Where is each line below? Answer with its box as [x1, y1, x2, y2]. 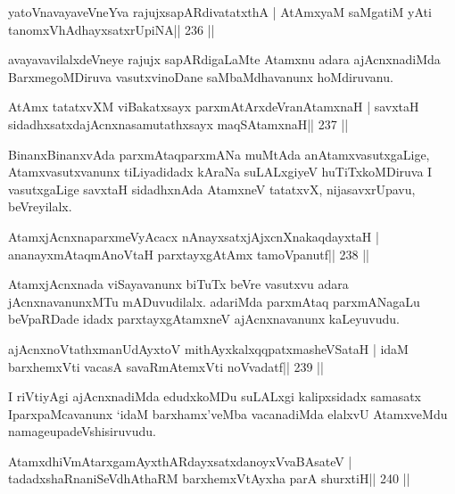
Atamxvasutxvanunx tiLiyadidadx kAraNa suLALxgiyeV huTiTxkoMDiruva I [8, 162, 433, 181]
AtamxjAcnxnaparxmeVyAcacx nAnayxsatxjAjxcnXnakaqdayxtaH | [8, 226, 379, 245]
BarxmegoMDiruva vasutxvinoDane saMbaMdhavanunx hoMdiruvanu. [8, 67, 393, 86]
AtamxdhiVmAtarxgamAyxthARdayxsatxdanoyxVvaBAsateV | [8, 451, 352, 470]
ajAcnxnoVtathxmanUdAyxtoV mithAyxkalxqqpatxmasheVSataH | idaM [8, 339, 409, 358]
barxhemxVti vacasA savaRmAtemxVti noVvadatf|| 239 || [8, 357, 324, 375]
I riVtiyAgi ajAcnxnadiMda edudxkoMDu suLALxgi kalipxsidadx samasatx [8, 387, 422, 406]
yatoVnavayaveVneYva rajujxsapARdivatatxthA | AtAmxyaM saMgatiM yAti [8, 3, 432, 21]
